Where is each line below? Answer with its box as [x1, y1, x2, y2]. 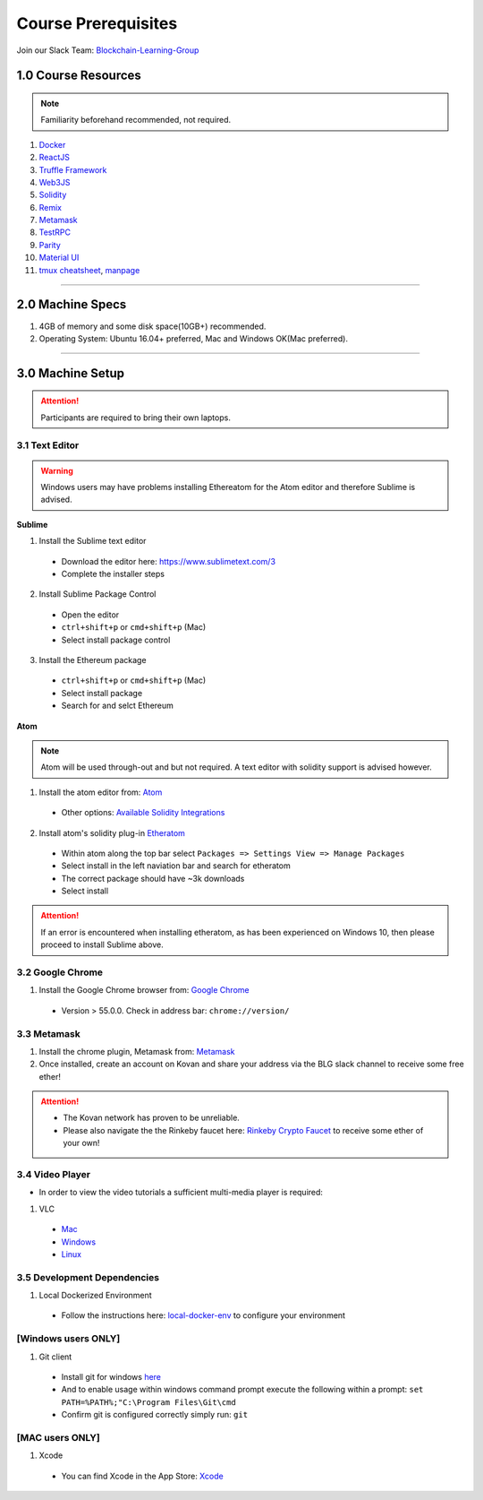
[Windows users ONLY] [16, 1332, 121, 1345]
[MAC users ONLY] [16, 1431, 100, 1444]
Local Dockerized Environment [38, 1290, 152, 1301]
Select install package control [61, 634, 171, 645]
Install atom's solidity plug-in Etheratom [38, 827, 185, 838]
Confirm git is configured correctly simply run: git [61, 1409, 249, 1420]
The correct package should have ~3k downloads [61, 873, 245, 884]
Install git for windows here [61, 1372, 161, 1383]
